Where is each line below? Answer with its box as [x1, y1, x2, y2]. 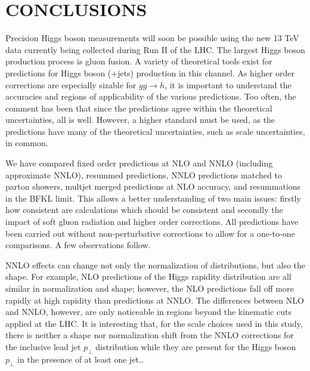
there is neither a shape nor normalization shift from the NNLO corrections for [5, 329, 294, 341]
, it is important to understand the [165, 78, 292, 91]
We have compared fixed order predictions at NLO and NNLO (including [5, 157, 273, 169]
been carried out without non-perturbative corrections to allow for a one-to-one [5, 227, 295, 239]
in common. [5, 137, 48, 149]
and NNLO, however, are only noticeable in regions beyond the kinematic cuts [5, 305, 292, 318]
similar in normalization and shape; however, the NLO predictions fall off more [5, 282, 294, 294]
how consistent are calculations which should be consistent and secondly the [5, 203, 283, 216]
